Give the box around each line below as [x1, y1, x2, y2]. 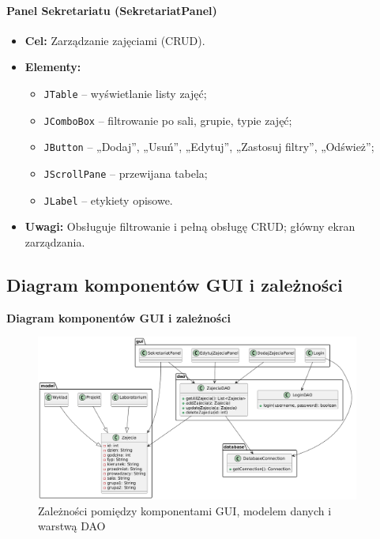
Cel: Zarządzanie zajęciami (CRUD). [24, 32, 205, 48]
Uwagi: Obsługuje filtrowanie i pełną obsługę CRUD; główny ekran [24, 218, 356, 235]
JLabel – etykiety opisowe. [43, 191, 173, 208]
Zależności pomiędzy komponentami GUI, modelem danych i [38, 502, 332, 518]
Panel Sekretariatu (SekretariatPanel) [6, 2, 217, 18]
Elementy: [24, 58, 81, 75]
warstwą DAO [38, 518, 106, 534]
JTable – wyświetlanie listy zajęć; [43, 85, 207, 101]
